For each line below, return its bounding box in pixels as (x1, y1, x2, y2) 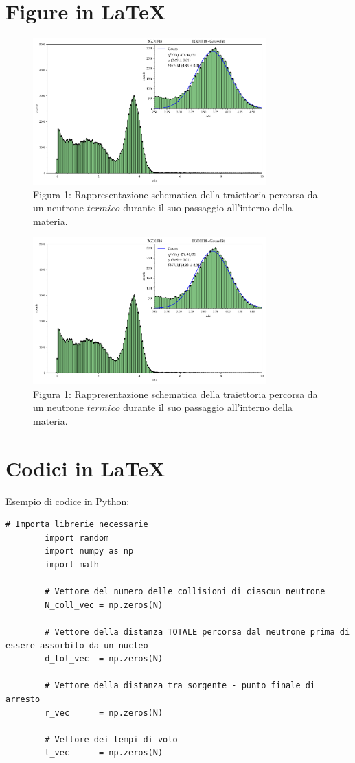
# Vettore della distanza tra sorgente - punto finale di (45, 681, 316, 691)
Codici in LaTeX (5, 454, 165, 482)
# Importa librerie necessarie (5, 519, 148, 530)
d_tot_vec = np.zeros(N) (45, 654, 163, 664)
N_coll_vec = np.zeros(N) (45, 600, 163, 610)
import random (45, 532, 109, 543)
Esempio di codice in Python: (5, 493, 130, 508)
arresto (5, 694, 41, 704)
